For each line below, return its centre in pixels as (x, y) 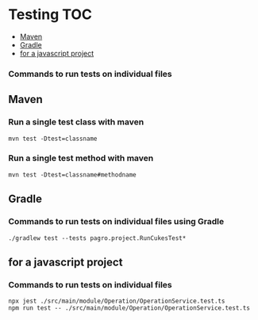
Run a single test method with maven (81, 158)
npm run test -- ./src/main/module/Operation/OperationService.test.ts (129, 308)
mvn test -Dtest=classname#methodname (72, 175)
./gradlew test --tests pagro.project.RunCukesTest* (97, 238)
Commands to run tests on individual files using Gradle (116, 222)
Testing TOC (50, 15)
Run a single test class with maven (76, 122)
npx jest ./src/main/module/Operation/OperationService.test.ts (117, 301)
